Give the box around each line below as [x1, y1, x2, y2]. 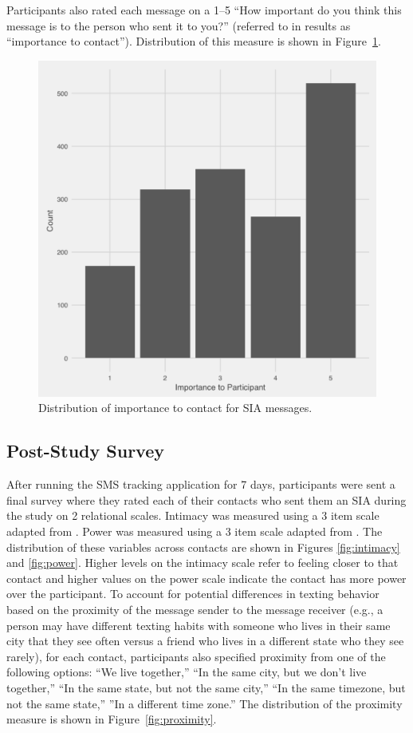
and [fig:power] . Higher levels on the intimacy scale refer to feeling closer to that [6, 554, 399, 571]
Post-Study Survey [6, 438, 164, 463]
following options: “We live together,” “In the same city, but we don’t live [6, 664, 367, 680]
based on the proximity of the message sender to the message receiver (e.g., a [6, 601, 383, 618]
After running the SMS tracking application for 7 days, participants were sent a [6, 476, 395, 493]
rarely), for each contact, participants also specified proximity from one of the [6, 648, 386, 664]
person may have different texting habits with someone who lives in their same [6, 616, 391, 633]
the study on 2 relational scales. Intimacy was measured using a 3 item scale [6, 507, 380, 524]
